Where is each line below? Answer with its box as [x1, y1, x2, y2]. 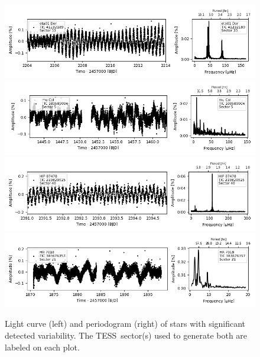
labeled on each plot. [5, 340, 80, 353]
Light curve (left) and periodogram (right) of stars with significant [5, 317, 246, 330]
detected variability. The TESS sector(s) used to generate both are [5, 329, 248, 341]
